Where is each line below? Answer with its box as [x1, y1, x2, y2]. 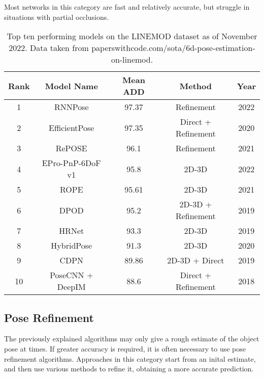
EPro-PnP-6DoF [42, 157, 101, 169]
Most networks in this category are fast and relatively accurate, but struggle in [4, 2, 250, 12]
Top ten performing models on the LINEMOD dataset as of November [7, 30, 257, 42]
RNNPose [54, 101, 89, 113]
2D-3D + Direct [167, 254, 224, 266]
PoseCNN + [50, 269, 93, 281]
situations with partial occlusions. [4, 11, 109, 22]
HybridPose [51, 239, 92, 252]
